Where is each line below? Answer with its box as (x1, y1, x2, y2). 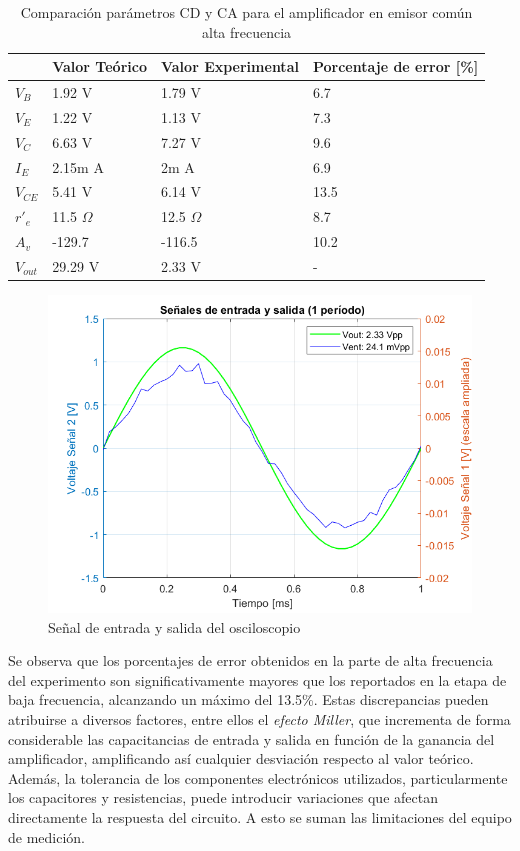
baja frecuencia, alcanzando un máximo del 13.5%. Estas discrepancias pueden (8, 689, 489, 710)
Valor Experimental (160, 56, 299, 77)
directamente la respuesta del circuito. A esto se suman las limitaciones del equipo (8, 806, 512, 827)
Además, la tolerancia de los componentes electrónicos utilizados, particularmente (8, 767, 508, 788)
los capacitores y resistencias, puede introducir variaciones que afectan (8, 787, 438, 808)
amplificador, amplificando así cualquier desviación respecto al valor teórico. (8, 748, 474, 769)
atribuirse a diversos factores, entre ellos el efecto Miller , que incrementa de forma (8, 709, 511, 729)
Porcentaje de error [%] (312, 56, 479, 77)
